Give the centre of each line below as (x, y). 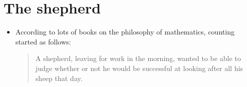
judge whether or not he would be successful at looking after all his (139, 68)
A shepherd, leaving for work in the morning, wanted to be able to (138, 58)
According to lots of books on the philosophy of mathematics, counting (125, 32)
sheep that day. (59, 78)
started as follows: (43, 41)
